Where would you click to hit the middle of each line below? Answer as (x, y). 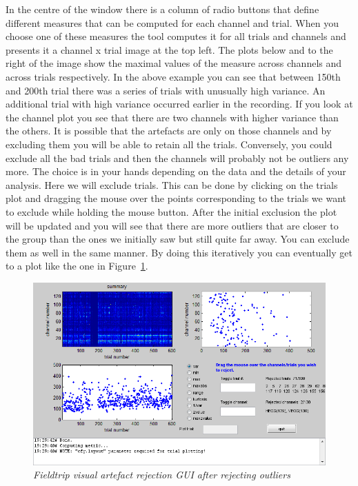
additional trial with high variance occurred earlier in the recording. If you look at (179, 104)
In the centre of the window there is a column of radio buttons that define (162, 9)
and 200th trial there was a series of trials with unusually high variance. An (166, 90)
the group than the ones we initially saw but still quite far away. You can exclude (178, 239)
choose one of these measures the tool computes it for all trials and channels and (176, 36)
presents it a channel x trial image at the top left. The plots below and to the (169, 49)
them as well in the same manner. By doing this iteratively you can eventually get (179, 252)
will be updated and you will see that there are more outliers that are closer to (172, 225)
